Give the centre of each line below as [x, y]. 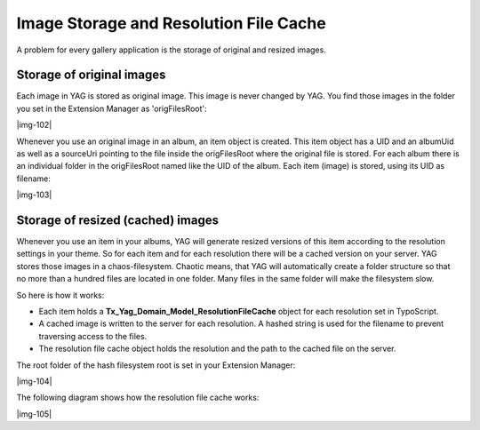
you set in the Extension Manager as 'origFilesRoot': [112, 108]
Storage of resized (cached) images [118, 220]
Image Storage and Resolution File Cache [171, 23]
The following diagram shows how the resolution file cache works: [138, 398]
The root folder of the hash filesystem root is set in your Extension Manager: [156, 365]
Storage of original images [91, 75]
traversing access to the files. [93, 336]
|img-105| [34, 414]
